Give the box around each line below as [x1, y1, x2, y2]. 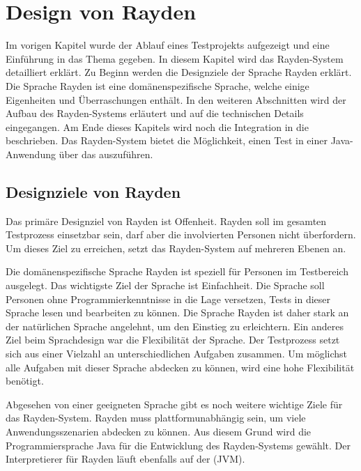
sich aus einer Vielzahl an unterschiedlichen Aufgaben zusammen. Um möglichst [6, 346, 348, 361]
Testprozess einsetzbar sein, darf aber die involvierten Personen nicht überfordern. [6, 227, 356, 242]
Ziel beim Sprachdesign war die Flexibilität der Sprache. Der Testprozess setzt [6, 332, 340, 347]
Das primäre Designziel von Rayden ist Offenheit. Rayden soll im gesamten [6, 213, 327, 228]
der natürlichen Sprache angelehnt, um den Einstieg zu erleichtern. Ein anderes [6, 318, 344, 333]
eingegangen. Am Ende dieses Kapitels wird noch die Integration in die [6, 119, 309, 134]
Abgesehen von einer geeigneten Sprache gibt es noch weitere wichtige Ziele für [6, 396, 343, 411]
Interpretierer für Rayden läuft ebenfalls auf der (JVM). [6, 451, 245, 466]
